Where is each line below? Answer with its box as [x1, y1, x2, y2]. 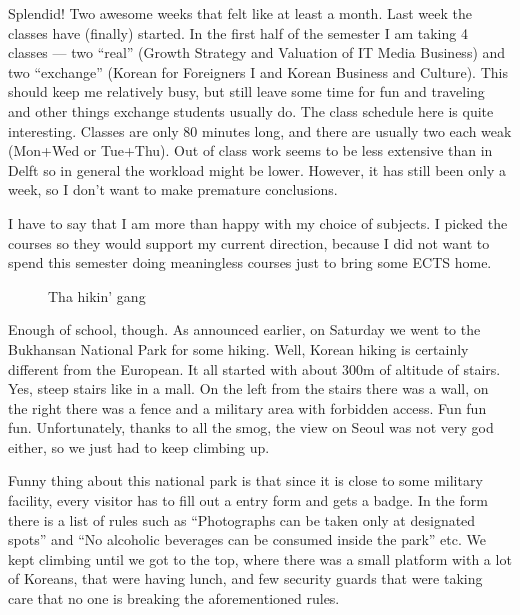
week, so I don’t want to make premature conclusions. [8, 179, 338, 200]
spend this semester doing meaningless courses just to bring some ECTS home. [8, 252, 492, 273]
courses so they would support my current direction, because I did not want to [8, 232, 490, 253]
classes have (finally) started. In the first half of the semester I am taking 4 [8, 22, 468, 43]
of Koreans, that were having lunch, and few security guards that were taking [8, 568, 483, 589]
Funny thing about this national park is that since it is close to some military [8, 470, 483, 491]
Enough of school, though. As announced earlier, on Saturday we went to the [8, 319, 481, 340]
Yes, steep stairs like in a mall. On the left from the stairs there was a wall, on [8, 378, 489, 399]
